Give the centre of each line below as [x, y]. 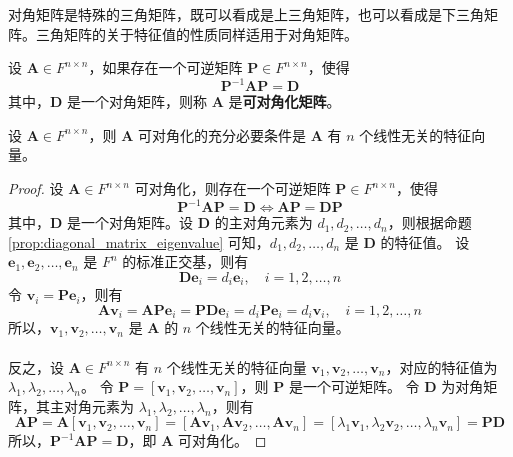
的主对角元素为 [263, 222]
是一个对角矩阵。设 [130, 222]
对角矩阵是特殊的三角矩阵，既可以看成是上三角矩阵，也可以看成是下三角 [246, 14]
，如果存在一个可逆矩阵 [165, 67]
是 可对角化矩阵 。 [284, 101]
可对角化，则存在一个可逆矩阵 [232, 188]
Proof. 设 [36, 188]
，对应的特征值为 [441, 366]
